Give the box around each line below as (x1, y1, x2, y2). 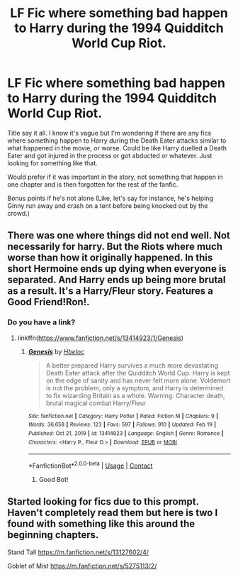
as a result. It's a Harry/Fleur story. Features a (7, 285, 214, 297)
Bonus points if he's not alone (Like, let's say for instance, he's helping (7, 194, 214, 202)
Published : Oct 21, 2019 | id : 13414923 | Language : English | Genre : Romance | (28, 429, 224, 437)
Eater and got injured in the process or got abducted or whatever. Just (7, 151, 212, 160)
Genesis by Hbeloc (28, 347, 85, 356)
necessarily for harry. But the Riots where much (7, 241, 223, 253)
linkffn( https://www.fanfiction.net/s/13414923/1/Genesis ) (17, 334, 184, 342)
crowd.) (7, 209, 30, 217)
